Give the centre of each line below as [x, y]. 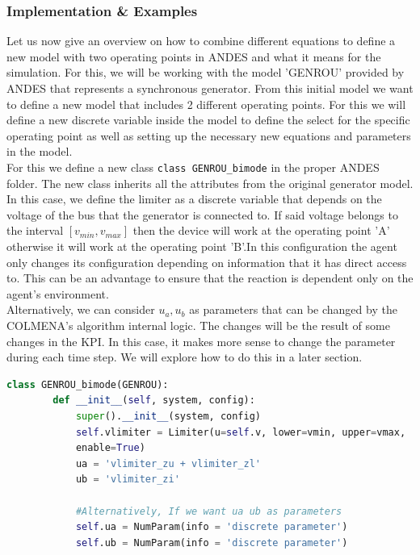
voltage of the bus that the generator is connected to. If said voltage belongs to [202, 214]
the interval [35, 230]
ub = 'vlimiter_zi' [128, 480]
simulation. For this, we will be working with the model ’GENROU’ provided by [206, 72]
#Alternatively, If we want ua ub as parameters [209, 511]
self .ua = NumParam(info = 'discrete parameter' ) [212, 527]
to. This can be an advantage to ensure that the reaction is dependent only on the [210, 278]
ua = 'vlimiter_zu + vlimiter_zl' [168, 463]
